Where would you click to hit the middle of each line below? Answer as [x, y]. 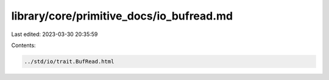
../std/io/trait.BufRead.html [69, 61]
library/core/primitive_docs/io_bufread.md [122, 16]
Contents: [23, 45]
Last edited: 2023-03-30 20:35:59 [55, 34]
